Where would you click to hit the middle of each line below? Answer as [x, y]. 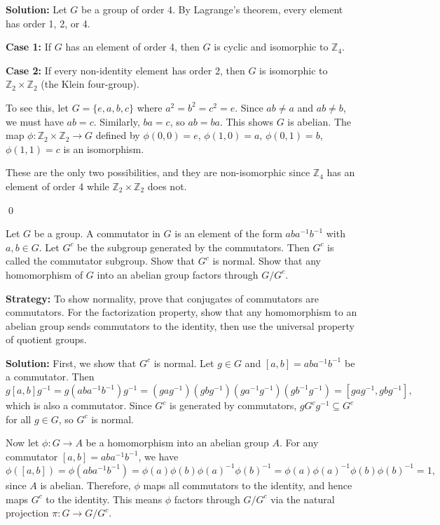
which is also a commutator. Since [79, 405]
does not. [167, 186]
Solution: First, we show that [71, 363]
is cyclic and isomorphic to [271, 47]
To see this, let [37, 107]
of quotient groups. [46, 339]
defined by [118, 135]
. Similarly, [117, 121]
